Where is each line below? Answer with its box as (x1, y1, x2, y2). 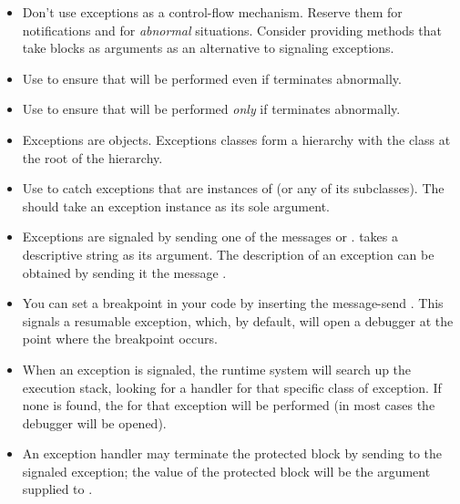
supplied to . (22, 479, 93, 499)
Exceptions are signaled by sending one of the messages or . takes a (22, 227, 398, 246)
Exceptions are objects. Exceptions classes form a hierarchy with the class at (22, 129, 451, 149)
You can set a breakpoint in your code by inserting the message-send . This (22, 293, 444, 313)
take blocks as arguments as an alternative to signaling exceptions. (22, 38, 394, 57)
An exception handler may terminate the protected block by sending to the (22, 444, 443, 463)
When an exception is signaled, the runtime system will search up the (22, 359, 412, 378)
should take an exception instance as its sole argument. (22, 196, 330, 215)
